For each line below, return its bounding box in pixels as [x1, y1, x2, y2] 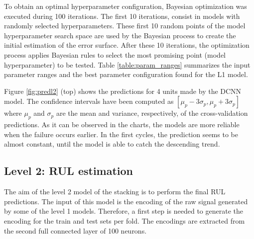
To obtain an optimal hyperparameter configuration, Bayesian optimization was [4, 1, 247, 11]
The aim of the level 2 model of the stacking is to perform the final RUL [4, 186, 226, 197]
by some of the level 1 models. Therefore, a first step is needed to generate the [4, 206, 243, 216]
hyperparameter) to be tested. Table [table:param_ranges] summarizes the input [4, 59, 251, 70]
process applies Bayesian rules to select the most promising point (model [4, 49, 226, 60]
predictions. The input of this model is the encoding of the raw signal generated [4, 196, 248, 206]
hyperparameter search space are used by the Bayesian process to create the [4, 30, 236, 40]
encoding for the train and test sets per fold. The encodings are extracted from [4, 215, 245, 226]
